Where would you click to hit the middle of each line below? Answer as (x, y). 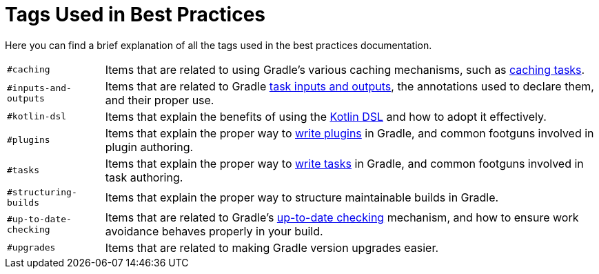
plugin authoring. (149, 147)
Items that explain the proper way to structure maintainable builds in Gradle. (302, 197)
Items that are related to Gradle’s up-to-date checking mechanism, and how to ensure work (342, 217)
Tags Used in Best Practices (135, 14)
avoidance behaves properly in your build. (214, 231)
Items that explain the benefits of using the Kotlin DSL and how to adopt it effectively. (326, 116)
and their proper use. (160, 100)
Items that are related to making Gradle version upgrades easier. (272, 247)
